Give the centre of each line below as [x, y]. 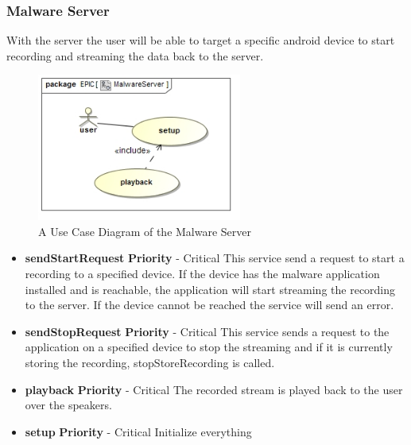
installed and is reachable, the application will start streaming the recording [210, 289]
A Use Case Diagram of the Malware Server [145, 231]
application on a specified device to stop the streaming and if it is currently [209, 347]
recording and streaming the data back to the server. [135, 55]
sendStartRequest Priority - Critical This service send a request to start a [215, 258]
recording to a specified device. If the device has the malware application [202, 273]
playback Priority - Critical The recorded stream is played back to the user [214, 389]
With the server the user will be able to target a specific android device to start [201, 40]
